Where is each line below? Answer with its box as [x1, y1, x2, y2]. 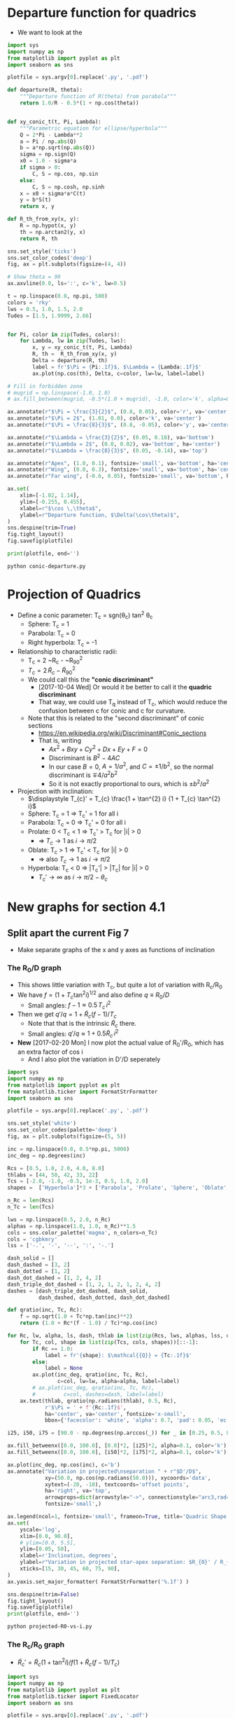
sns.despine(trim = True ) [7, 524, 77, 532]
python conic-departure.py [7, 563, 86, 570]
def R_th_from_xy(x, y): [7, 216, 80, 223]
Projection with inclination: [17, 787, 94, 795]
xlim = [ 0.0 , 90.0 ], [20, 1532, 73, 1539]
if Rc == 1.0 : [32, 1345, 73, 1352]
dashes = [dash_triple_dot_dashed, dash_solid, [7, 1287, 149, 1294]
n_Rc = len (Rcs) [7, 1197, 55, 1204]
